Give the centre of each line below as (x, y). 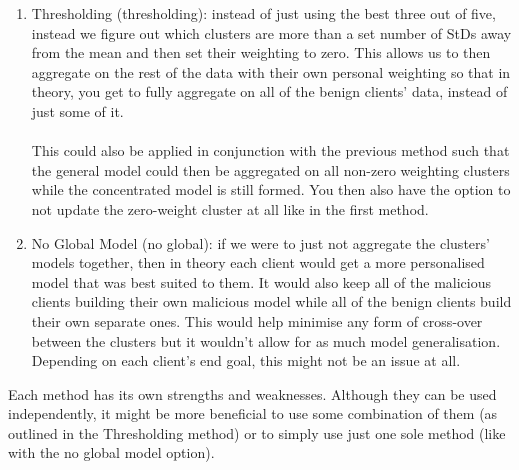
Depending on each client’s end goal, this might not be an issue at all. (246, 360)
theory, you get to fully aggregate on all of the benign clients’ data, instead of (269, 91)
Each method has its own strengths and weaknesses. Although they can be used (252, 393)
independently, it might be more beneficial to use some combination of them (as (253, 413)
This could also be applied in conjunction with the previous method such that (270, 150)
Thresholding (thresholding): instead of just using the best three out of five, (263, 13)
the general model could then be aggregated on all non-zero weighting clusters (270, 169)
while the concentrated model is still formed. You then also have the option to (271, 189)
